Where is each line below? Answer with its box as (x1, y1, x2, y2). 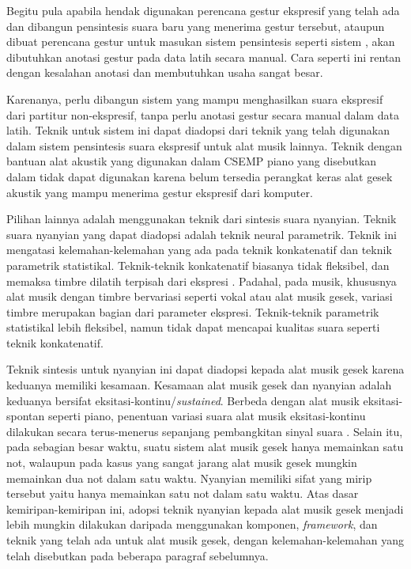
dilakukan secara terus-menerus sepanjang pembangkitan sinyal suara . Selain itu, (6, 423, 403, 439)
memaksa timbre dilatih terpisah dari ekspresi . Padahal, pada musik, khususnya (6, 272, 397, 289)
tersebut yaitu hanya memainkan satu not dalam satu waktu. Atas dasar (6, 485, 359, 502)
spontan (6, 408, 45, 424)
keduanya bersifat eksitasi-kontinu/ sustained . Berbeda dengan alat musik (6, 392, 360, 408)
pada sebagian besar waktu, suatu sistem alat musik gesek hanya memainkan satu (6, 438, 404, 455)
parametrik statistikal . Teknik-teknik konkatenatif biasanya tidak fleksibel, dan (6, 256, 390, 273)
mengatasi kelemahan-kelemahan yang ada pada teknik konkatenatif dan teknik (6, 241, 392, 258)
